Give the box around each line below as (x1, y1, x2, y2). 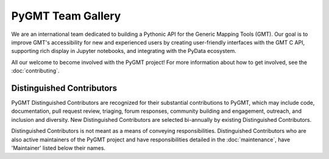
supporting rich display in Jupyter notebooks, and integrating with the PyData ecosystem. (11, 48, 237, 55)
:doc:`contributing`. (11, 67, 60, 74)
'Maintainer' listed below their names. (11, 144, 106, 152)
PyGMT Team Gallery (11, 9, 121, 23)
